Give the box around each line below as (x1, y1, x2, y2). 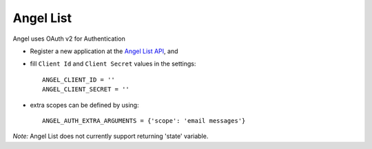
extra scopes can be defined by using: (30, 101, 139, 109)
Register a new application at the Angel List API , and (30, 47, 178, 55)
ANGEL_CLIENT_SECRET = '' (42, 86, 130, 93)
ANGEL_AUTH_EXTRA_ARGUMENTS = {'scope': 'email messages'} (42, 117, 246, 124)
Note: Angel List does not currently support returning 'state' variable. (12, 132, 209, 141)
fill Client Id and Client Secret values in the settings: (30, 59, 196, 68)
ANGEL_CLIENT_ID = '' (42, 76, 115, 83)
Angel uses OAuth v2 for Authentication (12, 34, 125, 43)
